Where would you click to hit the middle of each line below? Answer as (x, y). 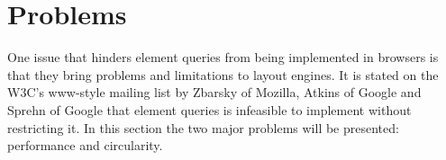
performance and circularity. (85, 145)
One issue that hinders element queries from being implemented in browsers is (223, 57)
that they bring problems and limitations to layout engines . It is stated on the (223, 74)
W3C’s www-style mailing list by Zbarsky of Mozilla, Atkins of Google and (214, 92)
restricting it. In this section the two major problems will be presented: (203, 127)
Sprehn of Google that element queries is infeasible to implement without (209, 109)
